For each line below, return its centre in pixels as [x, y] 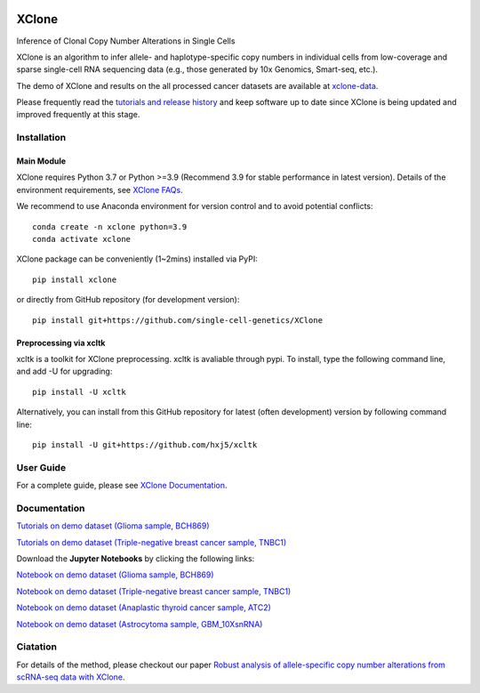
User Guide [41, 467]
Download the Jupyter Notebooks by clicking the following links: [136, 558]
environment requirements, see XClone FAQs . [100, 189]
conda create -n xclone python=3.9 [110, 226]
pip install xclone [75, 279]
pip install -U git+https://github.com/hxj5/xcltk [145, 444]
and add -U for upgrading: [64, 371]
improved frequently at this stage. [78, 115]
